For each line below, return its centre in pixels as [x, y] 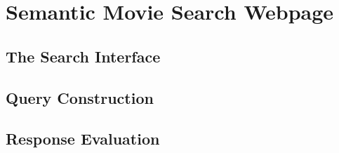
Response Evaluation [83, 139]
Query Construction [80, 97]
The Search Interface [83, 56]
